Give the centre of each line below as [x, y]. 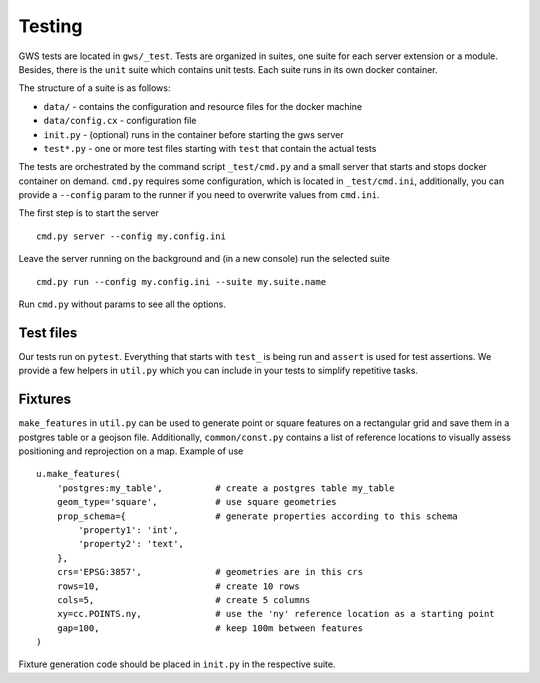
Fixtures [45, 399]
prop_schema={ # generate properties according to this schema [257, 516]
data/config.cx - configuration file [120, 121]
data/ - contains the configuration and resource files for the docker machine [203, 106]
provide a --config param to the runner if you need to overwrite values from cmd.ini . [199, 195]
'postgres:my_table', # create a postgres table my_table [225, 488]
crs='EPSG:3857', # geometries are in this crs [210, 572]
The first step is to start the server [89, 213]
